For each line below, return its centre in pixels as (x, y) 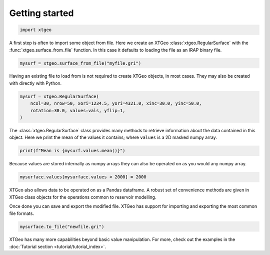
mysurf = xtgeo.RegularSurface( (59, 96)
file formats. (22, 213)
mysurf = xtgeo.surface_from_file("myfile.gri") (80, 63)
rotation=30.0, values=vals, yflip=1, (78, 110)
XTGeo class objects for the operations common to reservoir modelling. (83, 197)
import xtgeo (36, 30)
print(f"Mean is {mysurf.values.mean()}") (72, 151)
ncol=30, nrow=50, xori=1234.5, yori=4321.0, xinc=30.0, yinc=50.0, (116, 103)
